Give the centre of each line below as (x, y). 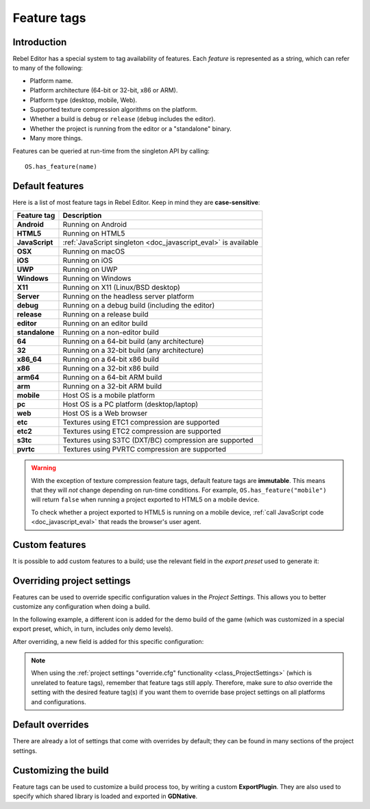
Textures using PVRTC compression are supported (144, 449)
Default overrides (51, 725)
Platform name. (51, 80)
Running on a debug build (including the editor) (139, 306)
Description (82, 216)
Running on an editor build (105, 323)
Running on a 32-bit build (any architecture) (133, 351)
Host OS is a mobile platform (109, 395)
